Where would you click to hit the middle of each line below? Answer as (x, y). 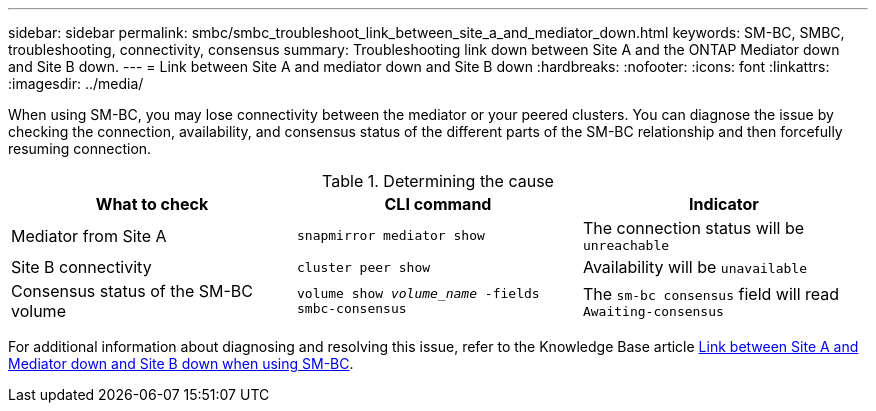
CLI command (438, 204)
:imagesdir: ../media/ (76, 83)
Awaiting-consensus (653, 311)
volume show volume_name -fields (418, 293)
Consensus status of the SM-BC (132, 291)
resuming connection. (80, 148)
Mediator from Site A (89, 235)
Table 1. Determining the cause (438, 181)
